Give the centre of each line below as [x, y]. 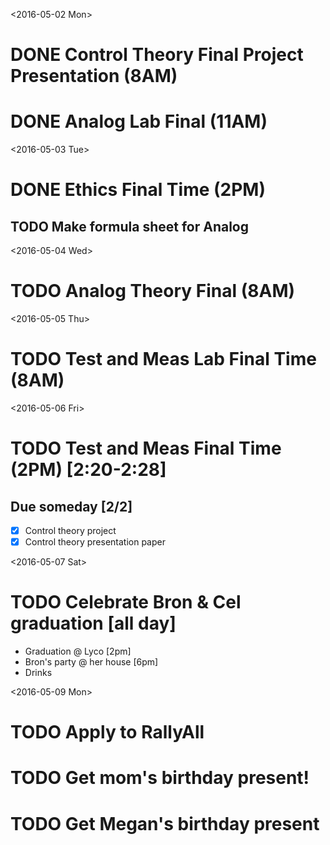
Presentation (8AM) [94, 76]
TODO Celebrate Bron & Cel [126, 602]
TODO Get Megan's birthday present [165, 823]
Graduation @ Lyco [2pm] [78, 651]
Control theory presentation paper [95, 542]
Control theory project [70, 530]
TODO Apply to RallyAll [107, 732]
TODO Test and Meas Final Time [146, 448]
